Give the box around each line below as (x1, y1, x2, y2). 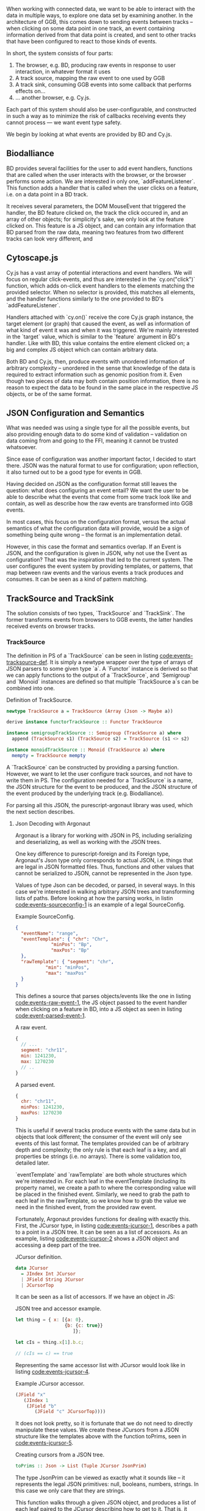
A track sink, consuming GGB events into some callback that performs (15, 81, 192, 88)
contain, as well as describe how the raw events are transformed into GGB (6, 500, 193, 507)
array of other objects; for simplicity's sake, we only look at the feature (6, 215, 184, 223)
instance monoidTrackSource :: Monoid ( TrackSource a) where (6, 747, 165, 753)
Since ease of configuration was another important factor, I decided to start (6, 455, 196, 463)
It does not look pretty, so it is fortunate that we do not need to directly (15, 1420, 193, 1427)
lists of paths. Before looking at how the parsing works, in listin (15, 894, 173, 901)
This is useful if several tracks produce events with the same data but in (15, 1126, 196, 1134)
